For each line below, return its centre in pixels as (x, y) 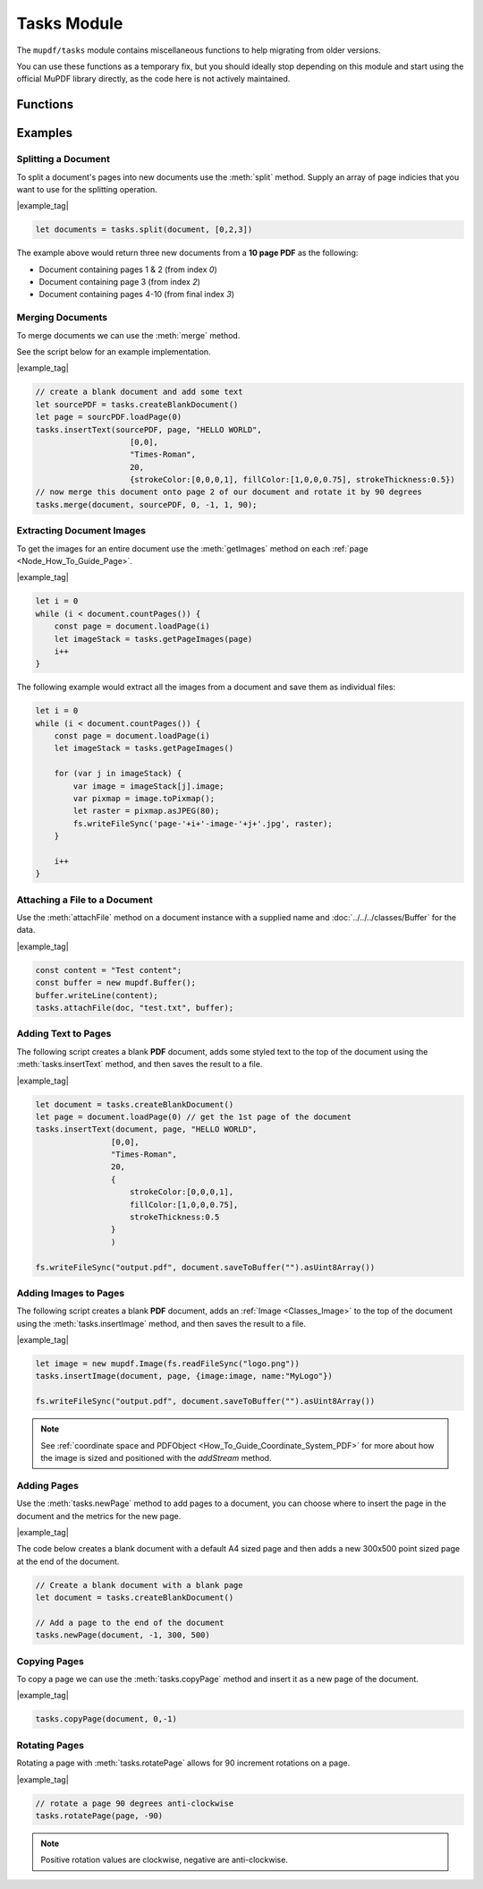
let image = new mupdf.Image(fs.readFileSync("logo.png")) (167, 1364)
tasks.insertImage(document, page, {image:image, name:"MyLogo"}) (184, 1376)
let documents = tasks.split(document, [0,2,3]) (144, 230)
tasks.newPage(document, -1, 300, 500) (123, 1635)
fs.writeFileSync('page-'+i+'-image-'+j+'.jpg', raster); (203, 823)
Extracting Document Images (81, 531)
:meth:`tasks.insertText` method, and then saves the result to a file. (140, 1064)
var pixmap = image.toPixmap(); (144, 798)
